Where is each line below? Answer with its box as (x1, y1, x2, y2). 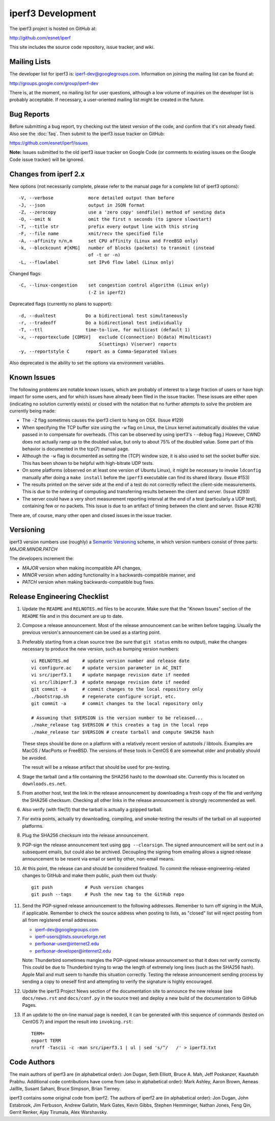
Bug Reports (9, 110, 50, 119)
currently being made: (9, 408, 56, 414)
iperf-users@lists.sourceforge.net (35, 933, 106, 940)
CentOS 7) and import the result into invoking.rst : (22, 1019, 133, 1025)
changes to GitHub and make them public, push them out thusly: (22, 872, 157, 879)
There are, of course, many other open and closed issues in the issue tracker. (9, 512, 172, 518)
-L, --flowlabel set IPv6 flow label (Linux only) (18, 259, 174, 265)
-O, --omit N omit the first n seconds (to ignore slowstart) (18, 217, 212, 222)
